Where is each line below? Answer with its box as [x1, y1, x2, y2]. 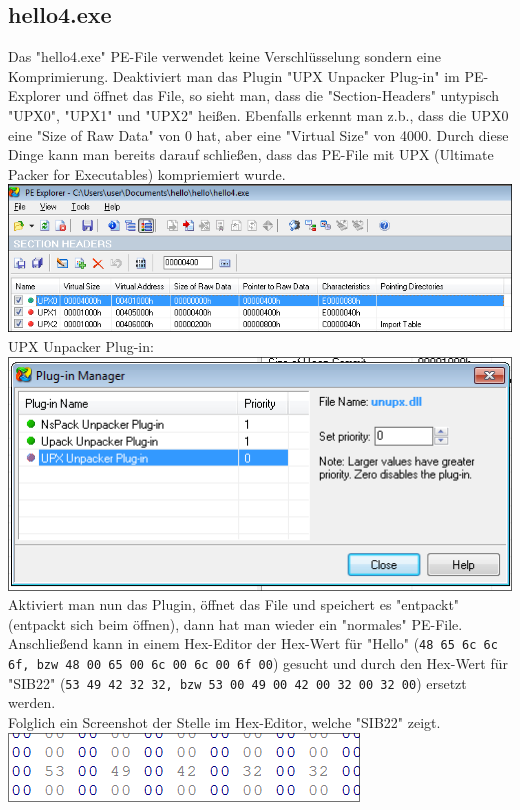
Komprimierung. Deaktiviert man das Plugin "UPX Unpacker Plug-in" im [8, 65, 460, 86]
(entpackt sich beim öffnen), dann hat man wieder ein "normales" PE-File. [8, 613, 463, 634]
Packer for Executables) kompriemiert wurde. [8, 163, 286, 184]
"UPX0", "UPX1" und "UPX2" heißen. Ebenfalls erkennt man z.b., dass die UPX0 [8, 104, 509, 125]
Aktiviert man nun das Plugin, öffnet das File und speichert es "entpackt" [8, 594, 460, 615]
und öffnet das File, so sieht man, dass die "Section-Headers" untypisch [65, 85, 500, 106]
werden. [8, 692, 56, 713]
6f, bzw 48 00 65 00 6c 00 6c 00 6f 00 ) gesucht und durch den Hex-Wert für [8, 653, 508, 674]
